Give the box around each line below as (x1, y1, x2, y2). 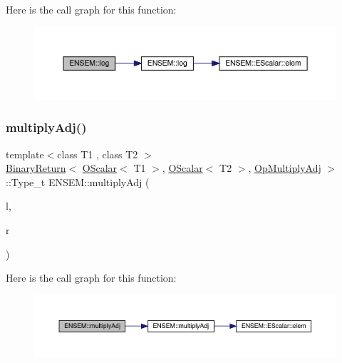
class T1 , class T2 (57, 146, 138, 161)
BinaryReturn (6, 160, 66, 175)
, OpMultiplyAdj (248, 160, 321, 175)
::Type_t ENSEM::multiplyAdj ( (6, 174, 150, 189)
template (6, 146, 44, 161)
